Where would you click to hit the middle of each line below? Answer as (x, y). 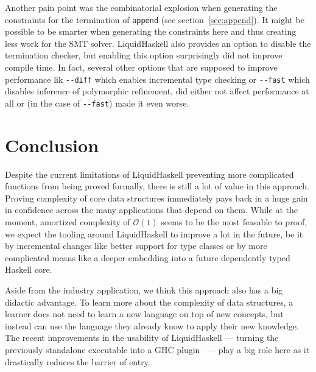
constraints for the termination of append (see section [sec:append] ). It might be (155, 19)
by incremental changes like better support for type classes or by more (136, 246)
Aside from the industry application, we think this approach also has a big (144, 290)
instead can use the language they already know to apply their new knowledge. (152, 325)
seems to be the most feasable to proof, (234, 222)
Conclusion (52, 145)
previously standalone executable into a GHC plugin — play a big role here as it (157, 349)
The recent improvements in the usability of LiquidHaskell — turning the (142, 338)
